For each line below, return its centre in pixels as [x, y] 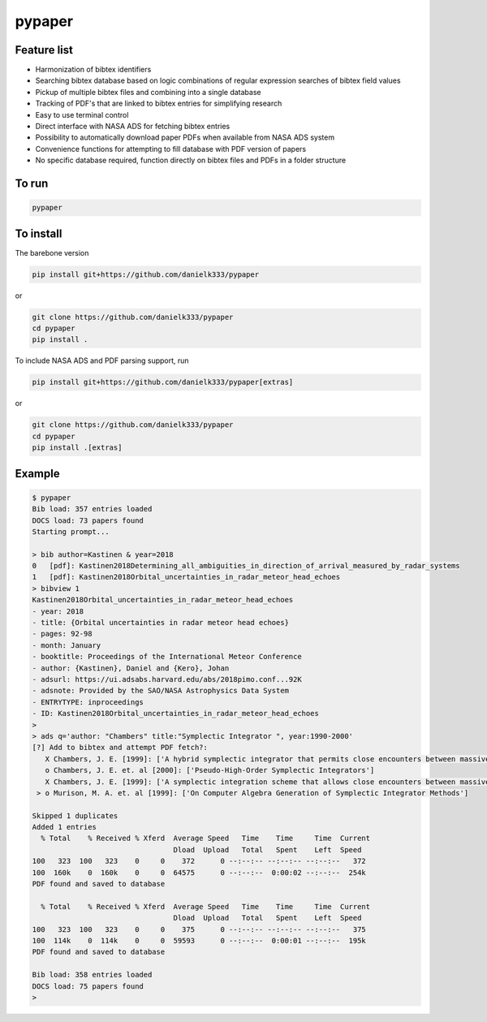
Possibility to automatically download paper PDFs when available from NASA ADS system [185, 137]
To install [39, 233]
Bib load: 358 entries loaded [92, 975]
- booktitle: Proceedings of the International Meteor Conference [167, 657]
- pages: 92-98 [62, 634]
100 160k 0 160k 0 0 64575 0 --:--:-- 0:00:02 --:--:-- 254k [199, 872]
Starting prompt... [71, 531]
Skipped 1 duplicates [75, 815]
